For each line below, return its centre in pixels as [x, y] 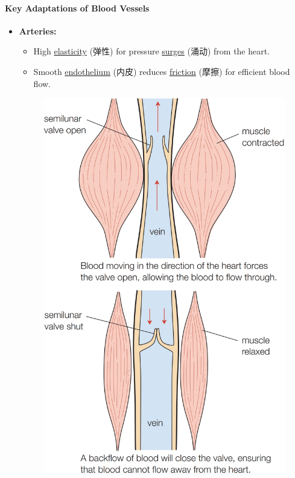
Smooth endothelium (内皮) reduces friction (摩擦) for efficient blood [162, 71]
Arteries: [38, 31]
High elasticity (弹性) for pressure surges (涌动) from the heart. [152, 51]
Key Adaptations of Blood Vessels [77, 8]
